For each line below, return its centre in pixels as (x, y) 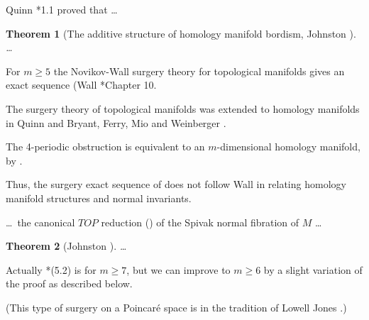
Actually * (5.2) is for (51, 269)
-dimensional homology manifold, (288, 147)
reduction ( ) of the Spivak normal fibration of (200, 222)
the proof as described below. (69, 283)
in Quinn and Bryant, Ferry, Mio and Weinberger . (116, 122)
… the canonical (40, 222)
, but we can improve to (178, 269)
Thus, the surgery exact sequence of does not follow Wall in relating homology (176, 184)
